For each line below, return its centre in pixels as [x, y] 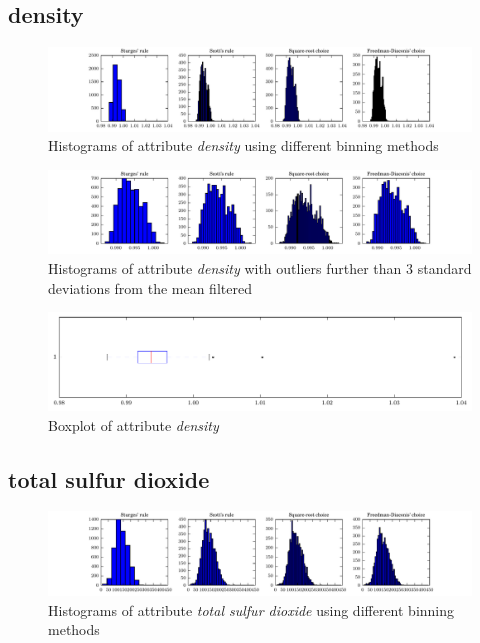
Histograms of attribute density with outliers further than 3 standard [260, 267]
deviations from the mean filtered [150, 287]
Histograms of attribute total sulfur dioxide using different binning [251, 609]
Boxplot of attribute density [133, 424]
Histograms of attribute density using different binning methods [243, 145]
